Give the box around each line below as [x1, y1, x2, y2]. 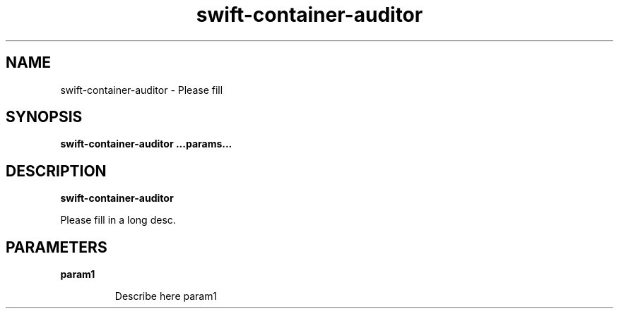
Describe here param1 [114, 290, 217, 303]
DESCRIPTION [6, 162, 107, 180]
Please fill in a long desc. [60, 214, 176, 227]
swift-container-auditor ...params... [60, 138, 232, 150]
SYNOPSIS [6, 108, 83, 126]
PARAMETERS [6, 238, 107, 256]
